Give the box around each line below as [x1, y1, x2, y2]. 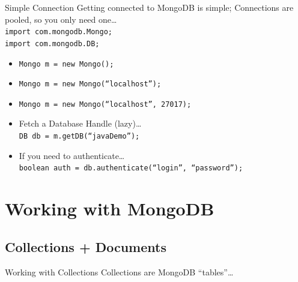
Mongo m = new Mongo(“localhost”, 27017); [19, 100, 192, 109]
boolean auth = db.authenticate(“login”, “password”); [19, 164, 243, 173]
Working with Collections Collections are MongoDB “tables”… [5, 265, 234, 278]
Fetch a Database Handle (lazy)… [19, 117, 142, 130]
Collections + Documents [5, 237, 166, 256]
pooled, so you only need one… [5, 13, 117, 25]
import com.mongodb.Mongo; [5, 28, 112, 37]
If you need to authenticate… [19, 149, 125, 161]
